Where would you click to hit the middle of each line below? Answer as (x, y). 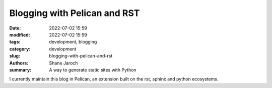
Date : (15, 28)
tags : (15, 42)
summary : (20, 69)
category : (20, 49)
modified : (20, 34)
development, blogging (73, 42)
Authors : (19, 63)
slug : (15, 56)
